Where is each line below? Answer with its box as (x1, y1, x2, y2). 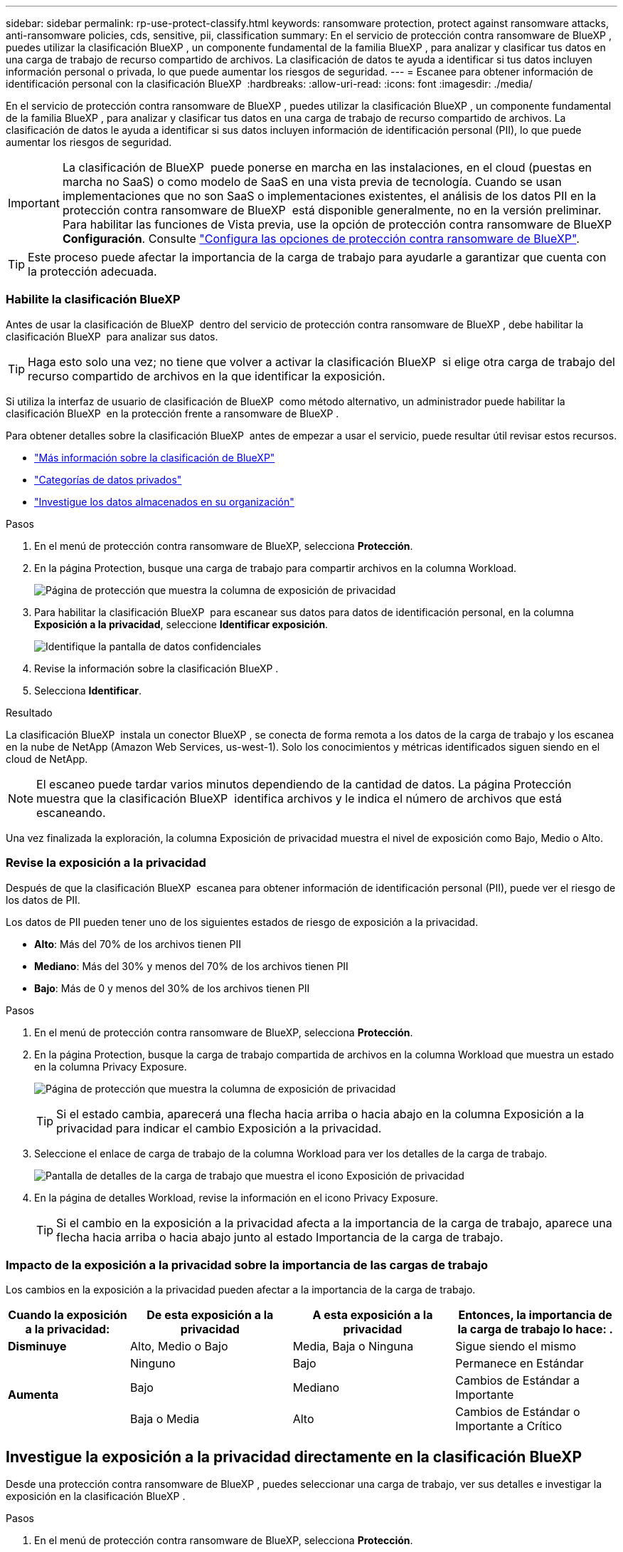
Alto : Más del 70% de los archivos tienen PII (34, 937, 242, 950)
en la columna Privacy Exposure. (34, 1060, 187, 1073)
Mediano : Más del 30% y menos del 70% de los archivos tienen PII (34, 959, 348, 972)
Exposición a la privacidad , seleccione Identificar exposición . (34, 618, 329, 630)
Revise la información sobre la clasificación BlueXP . (34, 662, 279, 675)
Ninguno (130, 1356, 176, 1371)
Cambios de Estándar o (455, 1405, 580, 1420)
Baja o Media (130, 1412, 200, 1427)
